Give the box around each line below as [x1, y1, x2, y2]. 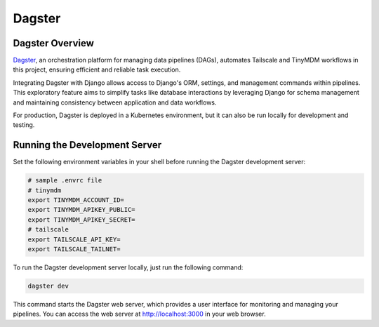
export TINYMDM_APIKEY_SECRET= [27, 215, 136, 224]
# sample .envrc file [27, 176, 102, 185]
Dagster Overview [13, 37, 95, 49]
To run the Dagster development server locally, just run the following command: [13, 263, 244, 272]
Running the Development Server [13, 139, 161, 151]
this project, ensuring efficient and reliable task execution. [13, 65, 181, 74]
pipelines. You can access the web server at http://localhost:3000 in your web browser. [13, 309, 266, 319]
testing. [13, 121, 35, 129]
